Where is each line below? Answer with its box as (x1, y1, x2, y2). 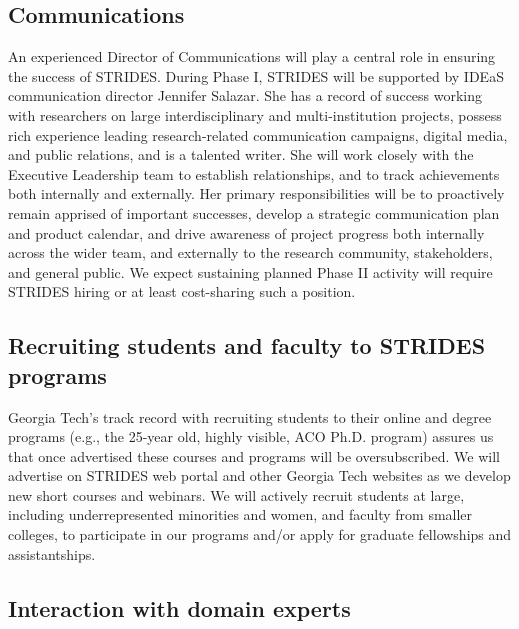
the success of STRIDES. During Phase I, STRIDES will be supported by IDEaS (8, 65, 504, 86)
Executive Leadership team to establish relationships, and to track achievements (8, 163, 500, 184)
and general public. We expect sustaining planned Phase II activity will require (8, 261, 493, 282)
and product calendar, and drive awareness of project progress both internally (8, 222, 485, 243)
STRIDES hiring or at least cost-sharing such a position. (8, 281, 356, 302)
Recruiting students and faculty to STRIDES (8, 330, 486, 361)
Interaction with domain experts (8, 592, 351, 623)
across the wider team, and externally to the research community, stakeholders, (8, 242, 493, 263)
